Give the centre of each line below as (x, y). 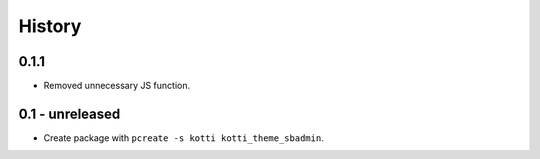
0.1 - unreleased (69, 113)
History (50, 26)
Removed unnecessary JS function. (117, 86)
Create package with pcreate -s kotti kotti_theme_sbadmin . (183, 137)
